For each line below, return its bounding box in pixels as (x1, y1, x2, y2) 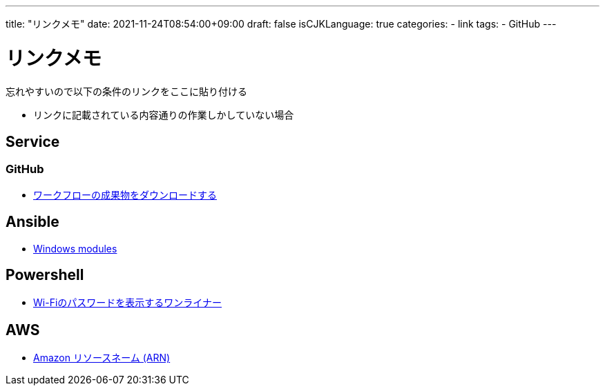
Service (6, 132, 60, 150)
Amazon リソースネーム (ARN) (33, 352, 171, 364)
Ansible (6, 213, 59, 231)
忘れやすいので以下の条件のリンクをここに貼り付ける (6, 85, 247, 97)
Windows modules (33, 242, 117, 254)
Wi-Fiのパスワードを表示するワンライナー (33, 297, 222, 309)
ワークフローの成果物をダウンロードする (33, 188, 217, 201)
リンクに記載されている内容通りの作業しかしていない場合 (33, 108, 294, 121)
